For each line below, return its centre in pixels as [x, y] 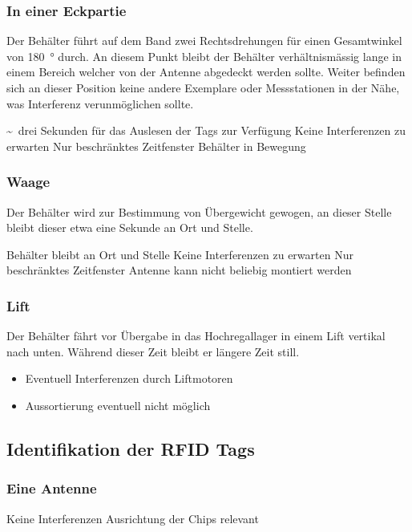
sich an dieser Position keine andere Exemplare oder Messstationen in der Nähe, [203, 87]
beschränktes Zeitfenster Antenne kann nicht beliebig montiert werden [179, 270]
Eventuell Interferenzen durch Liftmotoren [129, 378]
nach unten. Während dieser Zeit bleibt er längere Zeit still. [153, 351]
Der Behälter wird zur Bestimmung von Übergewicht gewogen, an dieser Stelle [199, 211]
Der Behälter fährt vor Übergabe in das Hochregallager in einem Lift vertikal [196, 336]
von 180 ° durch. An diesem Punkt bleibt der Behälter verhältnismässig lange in [204, 56]
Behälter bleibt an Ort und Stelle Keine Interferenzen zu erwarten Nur [180, 254]
